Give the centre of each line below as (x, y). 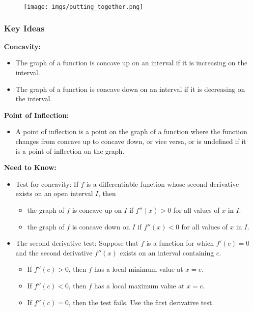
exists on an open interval (54, 193)
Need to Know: (30, 167)
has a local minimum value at (139, 269)
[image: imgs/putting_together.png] (84, 7)
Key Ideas (24, 28)
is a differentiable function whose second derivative (163, 184)
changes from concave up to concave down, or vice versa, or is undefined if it (131, 141)
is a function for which (180, 243)
